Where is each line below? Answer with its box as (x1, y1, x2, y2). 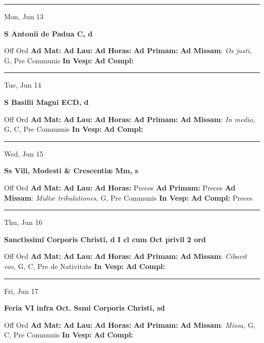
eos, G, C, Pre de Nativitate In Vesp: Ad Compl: (4, 260, 166, 271)
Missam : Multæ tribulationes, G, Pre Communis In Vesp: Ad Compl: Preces (4, 192, 253, 203)
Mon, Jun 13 (4, 11, 44, 21)
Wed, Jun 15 (4, 148, 44, 159)
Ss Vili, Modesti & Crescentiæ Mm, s (4, 165, 139, 176)
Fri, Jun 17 (4, 285, 39, 296)
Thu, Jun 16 (4, 217, 43, 227)
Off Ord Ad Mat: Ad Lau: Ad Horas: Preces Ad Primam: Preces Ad (4, 182, 236, 193)
